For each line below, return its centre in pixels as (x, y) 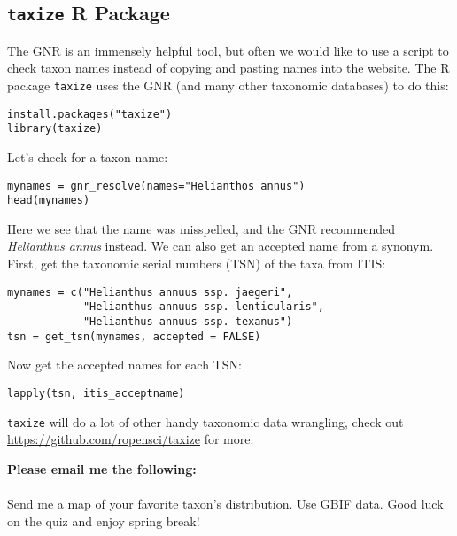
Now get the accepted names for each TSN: (124, 365)
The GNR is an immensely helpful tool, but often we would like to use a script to (228, 50)
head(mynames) (49, 201)
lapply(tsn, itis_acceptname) (96, 393)
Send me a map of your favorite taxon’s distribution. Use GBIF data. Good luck (225, 503)
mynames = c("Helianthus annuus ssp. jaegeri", (150, 292)
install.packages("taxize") (90, 114)
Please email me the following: (102, 468)
